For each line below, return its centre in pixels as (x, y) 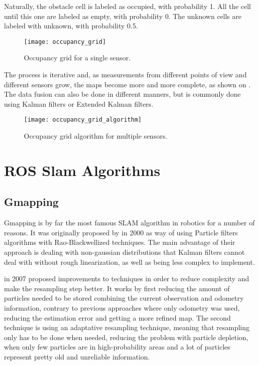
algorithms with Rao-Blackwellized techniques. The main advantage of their (120, 242)
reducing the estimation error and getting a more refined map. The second (118, 317)
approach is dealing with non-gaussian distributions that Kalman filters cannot (125, 252)
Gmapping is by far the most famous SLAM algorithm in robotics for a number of (129, 223)
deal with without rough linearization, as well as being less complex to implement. (129, 262)
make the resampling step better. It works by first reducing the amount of (117, 288)
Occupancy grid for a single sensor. (77, 58)
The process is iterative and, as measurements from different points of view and (126, 75)
